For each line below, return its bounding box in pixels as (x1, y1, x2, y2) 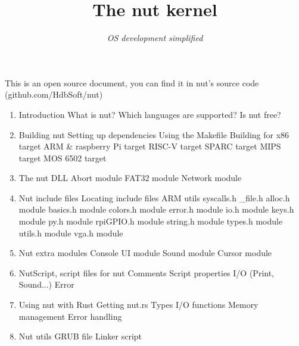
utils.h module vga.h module (18, 226, 123, 239)
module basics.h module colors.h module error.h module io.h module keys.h (18, 203, 294, 216)
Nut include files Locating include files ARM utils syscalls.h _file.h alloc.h (18, 191, 290, 204)
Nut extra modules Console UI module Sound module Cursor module (18, 247, 272, 259)
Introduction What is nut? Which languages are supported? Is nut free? (18, 108, 281, 120)
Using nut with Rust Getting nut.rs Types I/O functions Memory (18, 298, 258, 311)
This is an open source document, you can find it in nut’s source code (5, 76, 259, 89)
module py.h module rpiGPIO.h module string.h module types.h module (18, 215, 283, 227)
